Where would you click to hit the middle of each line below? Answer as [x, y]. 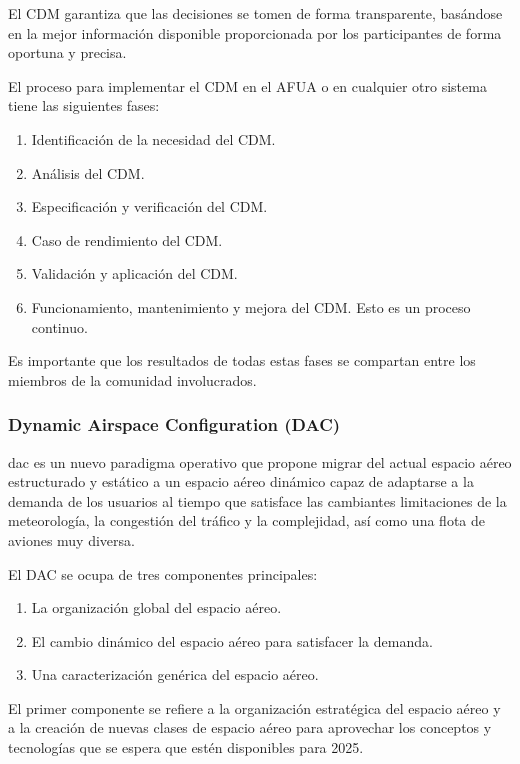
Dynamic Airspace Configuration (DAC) [174, 424]
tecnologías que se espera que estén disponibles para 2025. [186, 747]
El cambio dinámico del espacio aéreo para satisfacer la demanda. [232, 640]
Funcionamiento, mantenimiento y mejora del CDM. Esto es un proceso [251, 306]
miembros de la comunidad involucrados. [132, 379]
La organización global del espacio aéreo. [156, 607]
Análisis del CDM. [88, 172]
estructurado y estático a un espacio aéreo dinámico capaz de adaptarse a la [241, 481]
